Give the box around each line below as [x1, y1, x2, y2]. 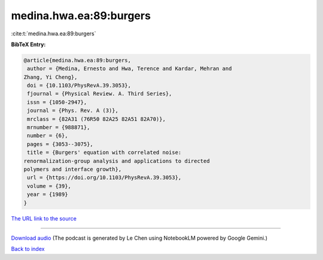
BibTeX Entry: [11, 41, 46, 48]
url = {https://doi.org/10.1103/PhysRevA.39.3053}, [27, 174, 182, 181]
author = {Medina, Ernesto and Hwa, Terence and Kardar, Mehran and [27, 65, 232, 72]
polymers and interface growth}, [23, 166, 122, 173]
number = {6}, [27, 132, 68, 139]
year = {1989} [27, 191, 68, 198]
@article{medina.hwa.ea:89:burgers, [23, 57, 132, 64]
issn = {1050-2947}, [27, 99, 87, 105]
